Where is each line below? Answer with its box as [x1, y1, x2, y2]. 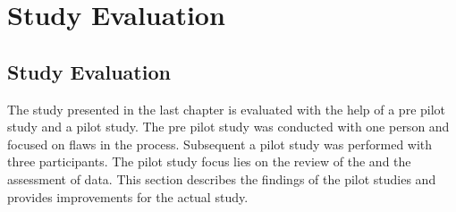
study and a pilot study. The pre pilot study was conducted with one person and [7, 117, 450, 136]
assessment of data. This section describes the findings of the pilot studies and [7, 169, 436, 188]
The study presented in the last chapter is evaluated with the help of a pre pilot [7, 99, 446, 118]
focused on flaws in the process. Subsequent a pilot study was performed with [7, 134, 433, 153]
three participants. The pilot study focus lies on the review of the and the [7, 152, 411, 171]
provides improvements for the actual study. [7, 187, 249, 206]
